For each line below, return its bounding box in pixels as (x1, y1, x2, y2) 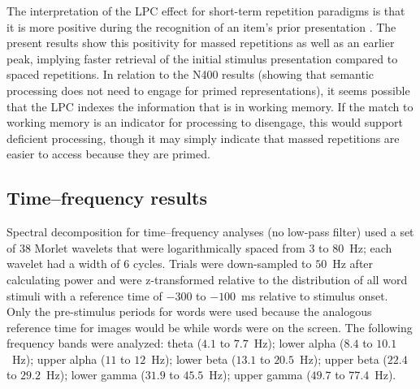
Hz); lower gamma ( (46, 366, 145, 383)
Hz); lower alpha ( (253, 335, 344, 352)
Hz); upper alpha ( (11, 350, 106, 367)
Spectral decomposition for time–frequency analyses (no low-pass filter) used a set (6, 223, 414, 240)
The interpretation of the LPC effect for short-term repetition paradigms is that (6, 2, 405, 19)
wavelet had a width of (6, 255, 120, 272)
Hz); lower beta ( (151, 350, 236, 367)
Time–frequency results (6, 185, 207, 210)
